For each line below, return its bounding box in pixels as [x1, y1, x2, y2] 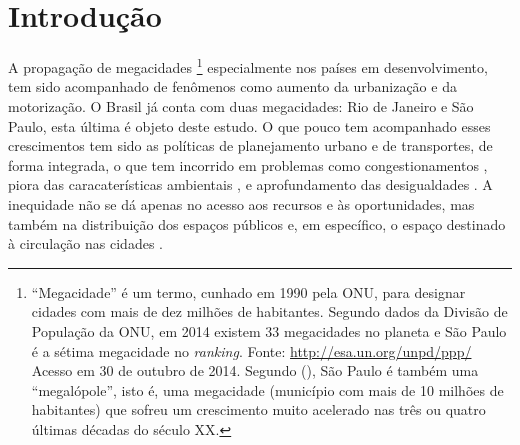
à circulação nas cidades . [8, 233, 163, 254]
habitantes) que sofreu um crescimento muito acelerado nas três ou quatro [31, 399, 486, 420]
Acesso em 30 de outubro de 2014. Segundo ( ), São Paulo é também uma [31, 360, 479, 381]
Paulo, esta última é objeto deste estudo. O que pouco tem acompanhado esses [8, 115, 491, 136]
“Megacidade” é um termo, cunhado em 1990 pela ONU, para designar [31, 281, 466, 302]
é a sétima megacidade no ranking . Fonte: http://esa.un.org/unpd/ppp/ [31, 340, 472, 361]
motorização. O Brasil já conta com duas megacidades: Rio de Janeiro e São [8, 95, 474, 116]
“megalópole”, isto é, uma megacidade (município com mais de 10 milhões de [31, 379, 504, 400]
